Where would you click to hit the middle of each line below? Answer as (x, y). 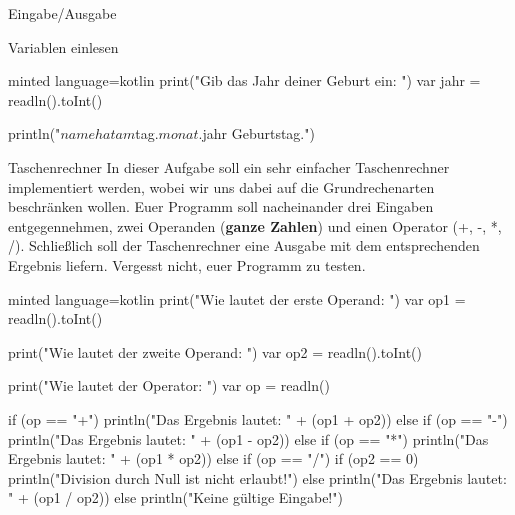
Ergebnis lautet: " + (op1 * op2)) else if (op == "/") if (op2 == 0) (213, 458)
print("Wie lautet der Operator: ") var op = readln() (169, 385)
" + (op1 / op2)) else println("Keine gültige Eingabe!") (175, 497)
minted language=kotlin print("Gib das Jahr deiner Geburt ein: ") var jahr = (244, 80)
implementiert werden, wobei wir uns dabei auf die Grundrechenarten (221, 186)
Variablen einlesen (63, 46)
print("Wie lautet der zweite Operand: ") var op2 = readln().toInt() (215, 351)
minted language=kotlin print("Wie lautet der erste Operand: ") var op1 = (237, 298)
